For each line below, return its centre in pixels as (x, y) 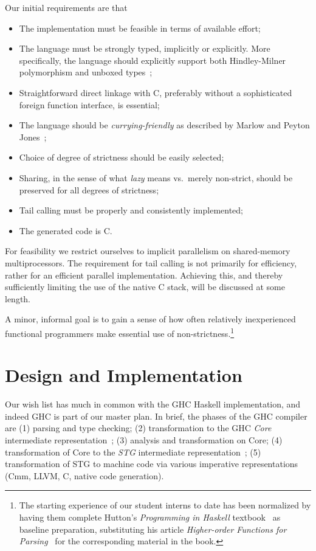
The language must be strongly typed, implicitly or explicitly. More (145, 48)
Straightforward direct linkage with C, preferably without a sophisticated (156, 92)
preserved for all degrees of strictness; (89, 189)
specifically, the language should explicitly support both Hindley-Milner (153, 60)
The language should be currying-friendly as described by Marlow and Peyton (164, 125)
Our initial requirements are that (66, 7)
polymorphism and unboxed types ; (86, 72)
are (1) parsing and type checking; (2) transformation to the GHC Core (138, 428)
